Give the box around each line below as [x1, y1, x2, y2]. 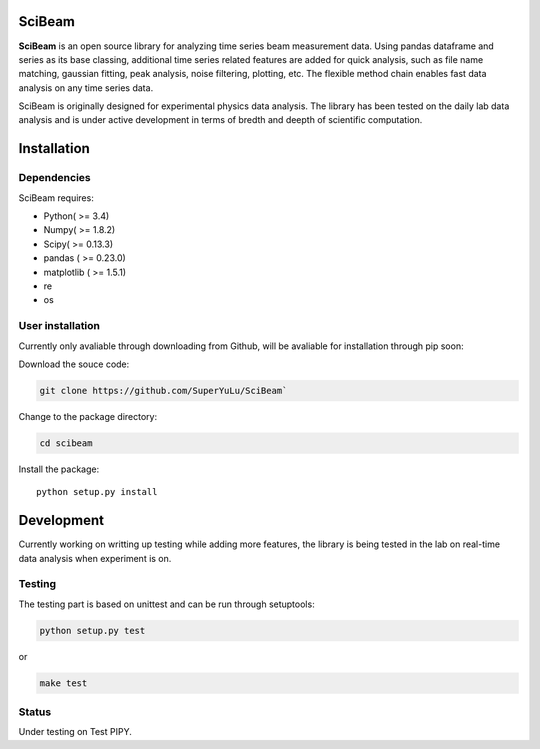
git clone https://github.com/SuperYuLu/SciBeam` [39, 385, 288, 396]
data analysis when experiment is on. [18, 552, 172, 564]
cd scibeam [39, 437, 93, 449]
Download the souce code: [18, 358, 130, 370]
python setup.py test [39, 625, 146, 636]
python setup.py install [36, 486, 158, 498]
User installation [18, 319, 100, 333]
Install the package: [18, 463, 100, 475]
